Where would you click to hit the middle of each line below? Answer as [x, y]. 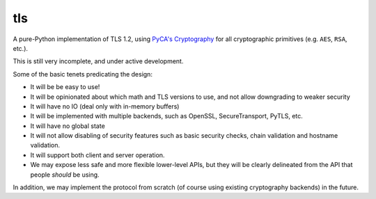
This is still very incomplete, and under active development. [98, 61]
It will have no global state [68, 126]
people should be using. [65, 175]
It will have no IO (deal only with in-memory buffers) [105, 106]
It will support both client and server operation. [97, 155]
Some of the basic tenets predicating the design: [83, 74]
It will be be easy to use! [65, 87]
